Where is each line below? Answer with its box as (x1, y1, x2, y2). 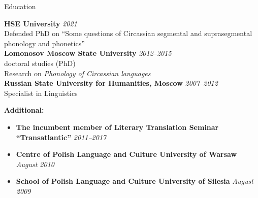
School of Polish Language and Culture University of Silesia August (16, 176, 253, 186)
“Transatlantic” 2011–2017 (16, 131, 107, 142)
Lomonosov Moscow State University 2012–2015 (4, 48, 172, 58)
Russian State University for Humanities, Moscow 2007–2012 (4, 78, 218, 88)
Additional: (4, 105, 44, 115)
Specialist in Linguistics (4, 87, 78, 98)
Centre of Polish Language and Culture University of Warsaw (16, 149, 237, 159)
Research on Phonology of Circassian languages (4, 68, 151, 78)
